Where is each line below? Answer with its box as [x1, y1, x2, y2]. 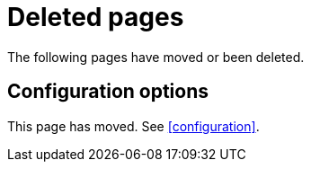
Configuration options [7, 80, 209, 103]
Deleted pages [7, 2, 184, 32]
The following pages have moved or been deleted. [7, 49, 305, 65]
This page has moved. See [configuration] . [7, 118, 260, 134]
